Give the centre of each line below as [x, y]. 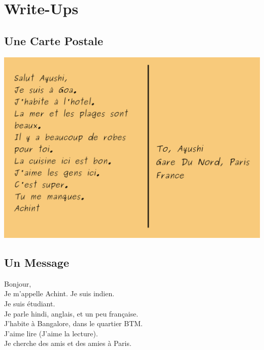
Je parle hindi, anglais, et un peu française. [71, 313]
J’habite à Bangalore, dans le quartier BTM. [74, 323]
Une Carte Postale [54, 40]
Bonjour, [18, 283]
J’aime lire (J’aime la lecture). [51, 333]
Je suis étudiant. [30, 303]
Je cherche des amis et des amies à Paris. [68, 343]
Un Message [37, 262]
